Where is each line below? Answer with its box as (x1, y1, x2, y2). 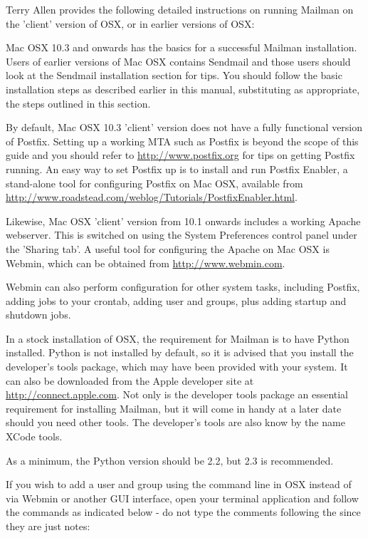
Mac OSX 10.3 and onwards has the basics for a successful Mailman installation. (6, 40, 357, 55)
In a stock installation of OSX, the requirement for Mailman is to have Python (6, 331, 349, 346)
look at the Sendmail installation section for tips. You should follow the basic (6, 68, 342, 83)
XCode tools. (6, 429, 63, 444)
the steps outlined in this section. (6, 95, 151, 110)
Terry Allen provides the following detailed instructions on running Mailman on (6, 2, 354, 16)
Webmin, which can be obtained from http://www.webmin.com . (6, 255, 285, 270)
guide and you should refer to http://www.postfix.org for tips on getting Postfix (6, 148, 355, 162)
